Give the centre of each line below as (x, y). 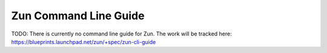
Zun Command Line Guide (78, 16)
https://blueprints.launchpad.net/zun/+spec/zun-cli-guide (84, 42)
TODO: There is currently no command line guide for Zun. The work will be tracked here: (122, 34)
